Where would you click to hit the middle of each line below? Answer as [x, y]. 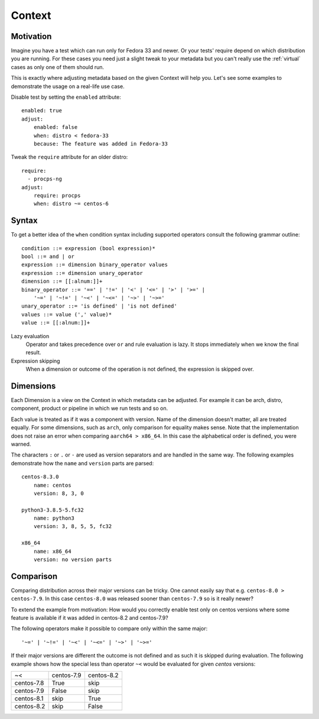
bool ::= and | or [48, 256]
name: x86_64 [52, 551]
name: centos [52, 485]
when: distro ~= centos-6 [71, 204]
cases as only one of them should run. [58, 67]
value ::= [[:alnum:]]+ [56, 323]
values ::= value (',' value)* [67, 314]
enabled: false [56, 127]
